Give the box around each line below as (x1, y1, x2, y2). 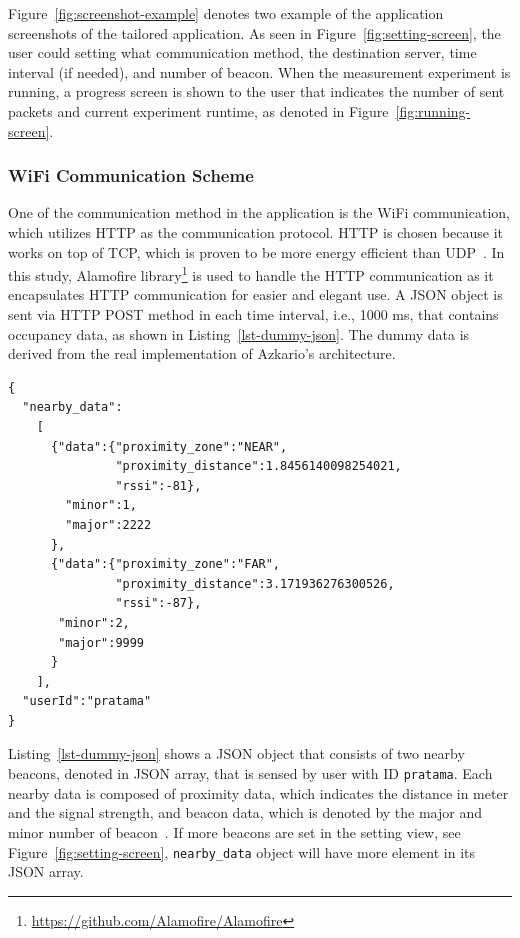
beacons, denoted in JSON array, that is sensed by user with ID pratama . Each (8, 763, 493, 784)
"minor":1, (65, 498, 137, 513)
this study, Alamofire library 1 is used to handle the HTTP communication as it (8, 262, 494, 285)
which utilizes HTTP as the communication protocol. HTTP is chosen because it (8, 221, 504, 242)
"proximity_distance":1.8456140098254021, (115, 459, 402, 474)
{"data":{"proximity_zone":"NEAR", (50, 439, 288, 454)
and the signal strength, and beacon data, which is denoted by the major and (8, 802, 483, 823)
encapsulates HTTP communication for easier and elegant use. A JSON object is (8, 284, 503, 305)
